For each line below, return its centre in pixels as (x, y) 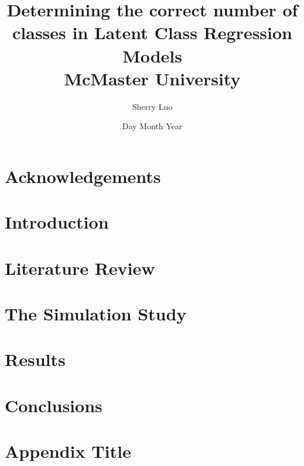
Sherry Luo (152, 106)
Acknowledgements (83, 176)
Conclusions (54, 405)
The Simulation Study (96, 313)
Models (152, 55)
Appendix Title (68, 451)
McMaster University (152, 78)
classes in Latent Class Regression (152, 32)
